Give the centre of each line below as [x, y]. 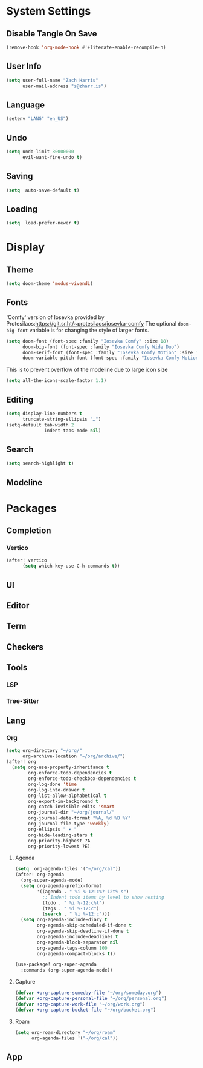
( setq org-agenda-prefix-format [61, 886]
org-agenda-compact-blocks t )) [76, 953]
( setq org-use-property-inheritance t [61, 767]
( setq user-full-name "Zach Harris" [52, 80]
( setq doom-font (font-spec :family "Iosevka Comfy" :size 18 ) [88, 341]
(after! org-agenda [40, 875]
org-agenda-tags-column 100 [72, 948]
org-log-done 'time [53, 784]
